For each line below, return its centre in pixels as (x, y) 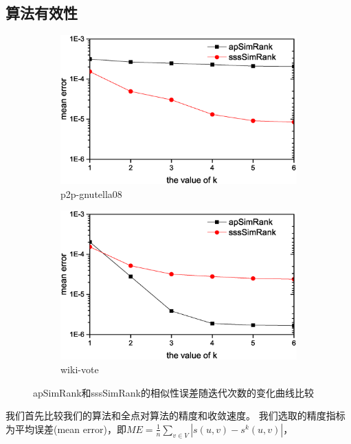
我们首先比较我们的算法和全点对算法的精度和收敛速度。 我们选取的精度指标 (175, 415)
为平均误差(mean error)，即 (66, 429)
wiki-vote (80, 369)
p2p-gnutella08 (91, 193)
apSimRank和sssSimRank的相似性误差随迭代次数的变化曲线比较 (173, 392)
